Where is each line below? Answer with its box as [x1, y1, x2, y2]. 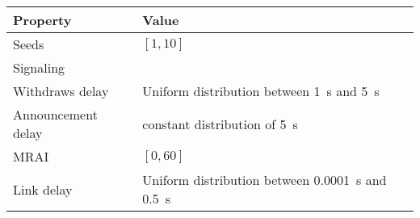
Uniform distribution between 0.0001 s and [142, 170, 387, 189]
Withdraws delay [13, 82, 109, 100]
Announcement [13, 105, 98, 124]
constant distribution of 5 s [142, 114, 298, 133]
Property [13, 10, 72, 29]
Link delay [13, 179, 73, 199]
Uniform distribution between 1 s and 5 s [142, 82, 380, 100]
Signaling [13, 58, 65, 77]
